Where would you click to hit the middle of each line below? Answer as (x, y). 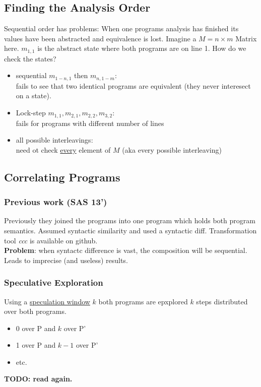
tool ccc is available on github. (51, 240)
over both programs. (35, 311)
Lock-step (31, 113)
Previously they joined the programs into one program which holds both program (130, 220)
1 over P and (36, 345)
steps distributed (222, 301)
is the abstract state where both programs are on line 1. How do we (142, 48)
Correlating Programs (62, 177)
